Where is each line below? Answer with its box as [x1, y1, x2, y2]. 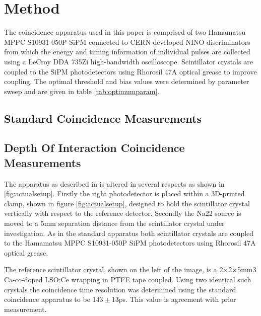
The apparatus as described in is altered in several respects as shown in [4, 178, 225, 189]
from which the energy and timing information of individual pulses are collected [4, 46, 250, 57]
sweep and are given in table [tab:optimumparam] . [4, 86, 160, 96]
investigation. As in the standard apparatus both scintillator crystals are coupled [4, 227, 254, 238]
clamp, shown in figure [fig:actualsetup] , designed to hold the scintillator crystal [4, 198, 250, 208]
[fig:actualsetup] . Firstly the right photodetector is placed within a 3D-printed [4, 188, 245, 199]
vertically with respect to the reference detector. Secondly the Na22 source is [4, 208, 241, 218]
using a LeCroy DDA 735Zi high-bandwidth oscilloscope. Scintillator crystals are [4, 56, 253, 66]
